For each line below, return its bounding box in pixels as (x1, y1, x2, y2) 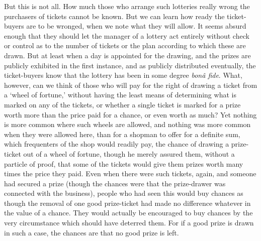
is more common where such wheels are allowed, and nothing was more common (4, 119, 251, 130)
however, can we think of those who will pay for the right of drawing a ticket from (4, 79, 257, 90)
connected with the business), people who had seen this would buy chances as (4, 188, 243, 198)
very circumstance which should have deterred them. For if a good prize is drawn (4, 217, 254, 228)
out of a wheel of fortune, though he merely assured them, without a (23, 148, 235, 159)
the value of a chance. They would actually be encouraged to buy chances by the (4, 207, 253, 218)
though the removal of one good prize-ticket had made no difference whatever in (4, 197, 251, 208)
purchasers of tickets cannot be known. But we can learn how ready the (4, 11, 225, 21)
